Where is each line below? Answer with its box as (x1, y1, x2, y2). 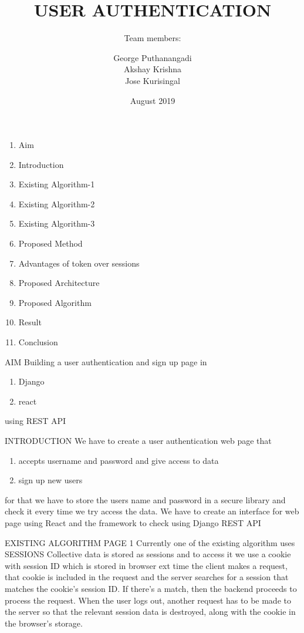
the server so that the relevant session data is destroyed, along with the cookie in (5, 605, 296, 618)
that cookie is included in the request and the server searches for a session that (5, 571, 289, 583)
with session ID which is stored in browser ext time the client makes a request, (5, 559, 288, 571)
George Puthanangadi (113, 51, 192, 63)
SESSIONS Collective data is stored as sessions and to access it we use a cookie (5, 548, 291, 560)
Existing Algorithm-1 (18, 178, 95, 190)
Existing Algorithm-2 (18, 197, 95, 210)
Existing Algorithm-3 (18, 217, 95, 230)
